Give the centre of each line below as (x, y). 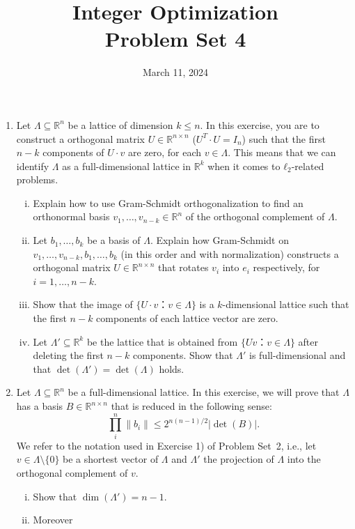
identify (33, 166)
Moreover (53, 520)
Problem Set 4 (175, 39)
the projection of (239, 459)
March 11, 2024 (175, 72)
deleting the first (68, 355)
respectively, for (286, 267)
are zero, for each (164, 152)
